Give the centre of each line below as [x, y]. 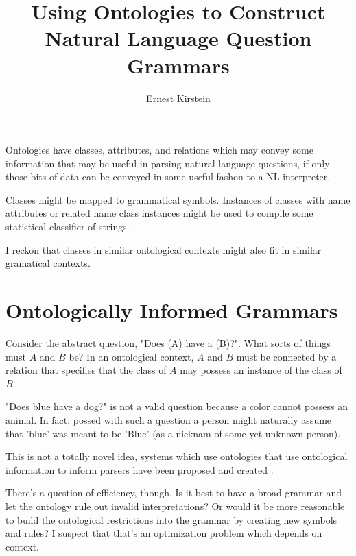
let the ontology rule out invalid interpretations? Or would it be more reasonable [175, 506]
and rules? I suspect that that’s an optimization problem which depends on [164, 533]
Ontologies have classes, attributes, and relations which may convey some [159, 150]
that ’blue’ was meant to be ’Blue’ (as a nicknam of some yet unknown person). [173, 433]
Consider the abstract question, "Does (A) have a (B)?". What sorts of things [168, 342]
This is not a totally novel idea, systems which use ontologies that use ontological [177, 456]
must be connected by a [286, 356]
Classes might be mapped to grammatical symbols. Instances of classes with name [178, 199]
